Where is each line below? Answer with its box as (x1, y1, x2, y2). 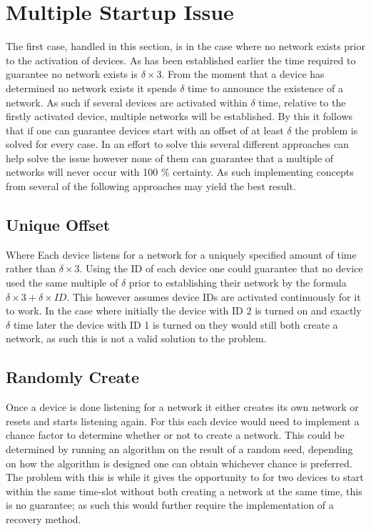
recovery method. (6, 511, 81, 526)
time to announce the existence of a (188, 80, 343, 95)
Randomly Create (6, 366, 140, 388)
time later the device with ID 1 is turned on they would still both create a (13, 317, 338, 332)
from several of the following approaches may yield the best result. (6, 179, 296, 194)
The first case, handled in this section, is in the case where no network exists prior (6, 39, 365, 54)
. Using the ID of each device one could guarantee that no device (79, 261, 363, 276)
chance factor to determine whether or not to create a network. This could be (6, 427, 345, 442)
